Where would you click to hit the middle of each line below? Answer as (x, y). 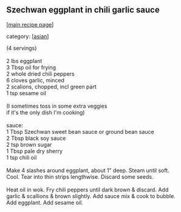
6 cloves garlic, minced (36, 80)
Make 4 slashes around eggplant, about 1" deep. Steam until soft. (88, 170)
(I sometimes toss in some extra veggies (57, 106)
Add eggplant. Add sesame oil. (45, 202)
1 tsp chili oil (22, 157)
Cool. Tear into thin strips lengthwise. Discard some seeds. (80, 177)
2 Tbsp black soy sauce (36, 138)
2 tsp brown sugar (29, 144)
